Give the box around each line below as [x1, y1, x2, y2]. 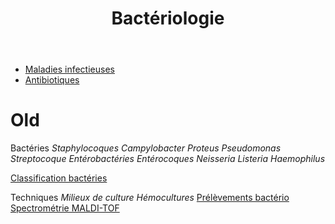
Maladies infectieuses [24, 63, 115, 76]
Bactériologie [111, 7, 225, 30]
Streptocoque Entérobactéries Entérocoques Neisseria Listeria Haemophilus [10, 153, 326, 165]
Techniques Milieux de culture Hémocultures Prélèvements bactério [10, 192, 290, 204]
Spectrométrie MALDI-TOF [10, 202, 120, 214]
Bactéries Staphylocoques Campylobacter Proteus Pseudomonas [10, 142, 282, 154]
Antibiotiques [24, 74, 80, 86]
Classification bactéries [10, 172, 108, 184]
